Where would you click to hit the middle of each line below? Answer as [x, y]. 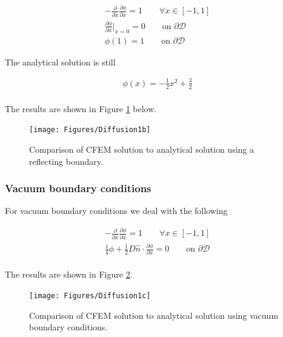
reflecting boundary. [66, 161]
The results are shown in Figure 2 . [69, 274]
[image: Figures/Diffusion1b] [90, 130]
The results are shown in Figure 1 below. [81, 108]
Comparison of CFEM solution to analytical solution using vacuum [154, 315]
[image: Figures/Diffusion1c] [90, 296]
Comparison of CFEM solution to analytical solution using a [141, 149]
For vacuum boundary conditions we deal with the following [116, 211]
